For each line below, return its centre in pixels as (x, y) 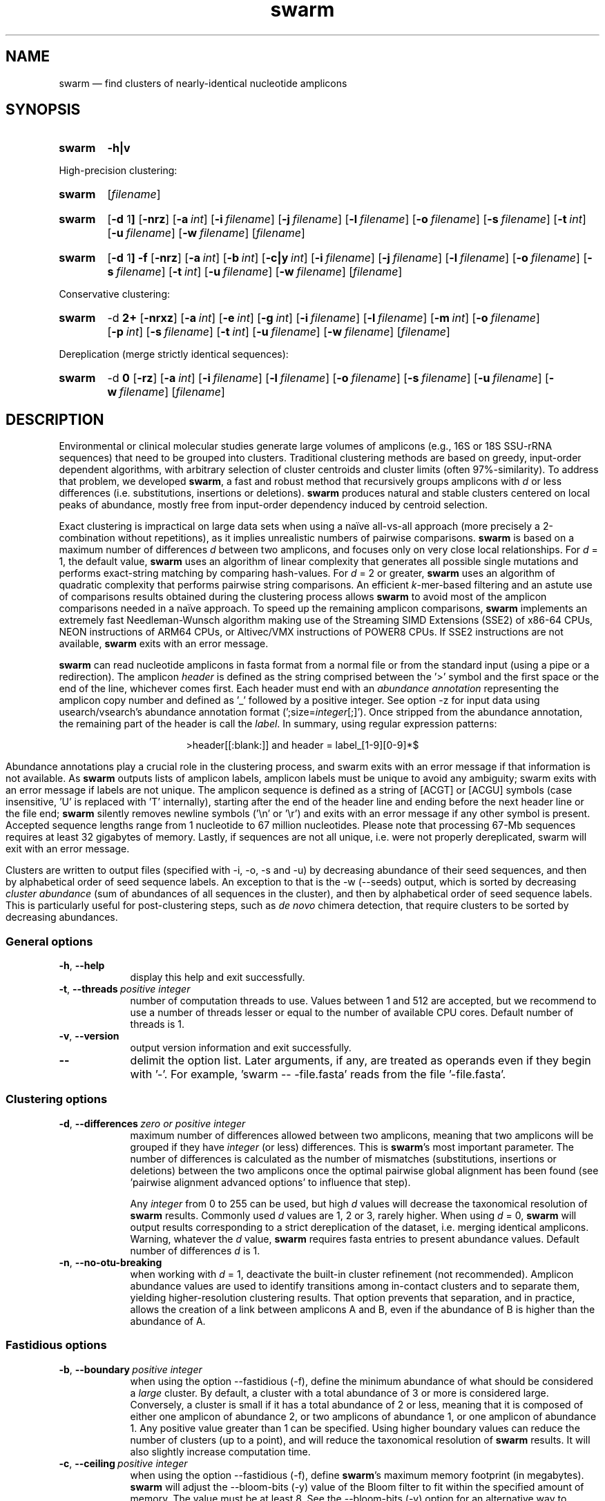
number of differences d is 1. (195, 1250)
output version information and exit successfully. (241, 1048)
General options (49, 941)
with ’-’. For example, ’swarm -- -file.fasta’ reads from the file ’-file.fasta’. (318, 1074)
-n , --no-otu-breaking (111, 1262)
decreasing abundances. (62, 917)
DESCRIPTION (55, 419)
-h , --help (82, 966)
